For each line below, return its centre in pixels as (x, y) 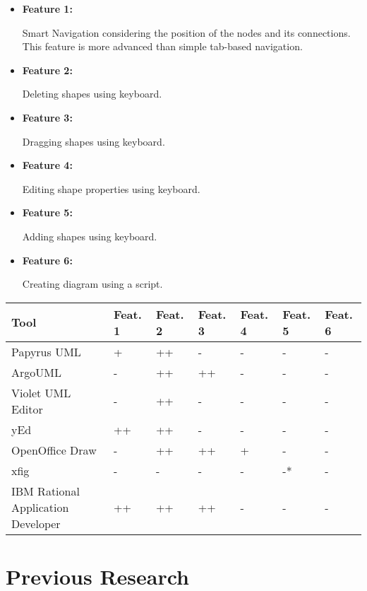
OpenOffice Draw (54, 450)
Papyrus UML (46, 351)
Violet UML (41, 392)
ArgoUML (36, 372)
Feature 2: (47, 70)
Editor (27, 409)
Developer (36, 523)
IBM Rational (46, 491)
